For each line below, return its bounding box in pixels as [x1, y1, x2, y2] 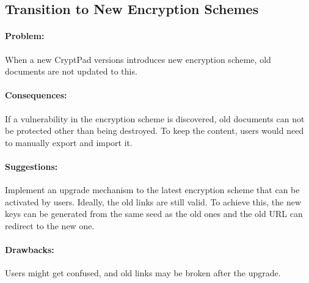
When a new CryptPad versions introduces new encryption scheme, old [5, 53, 271, 65]
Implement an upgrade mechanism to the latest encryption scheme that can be [5, 183, 300, 196]
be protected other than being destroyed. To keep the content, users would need [5, 124, 304, 137]
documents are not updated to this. [5, 65, 137, 78]
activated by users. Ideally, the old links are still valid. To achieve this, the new [5, 195, 302, 208]
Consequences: [5, 89, 67, 101]
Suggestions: [5, 160, 58, 172]
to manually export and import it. [5, 136, 133, 149]
